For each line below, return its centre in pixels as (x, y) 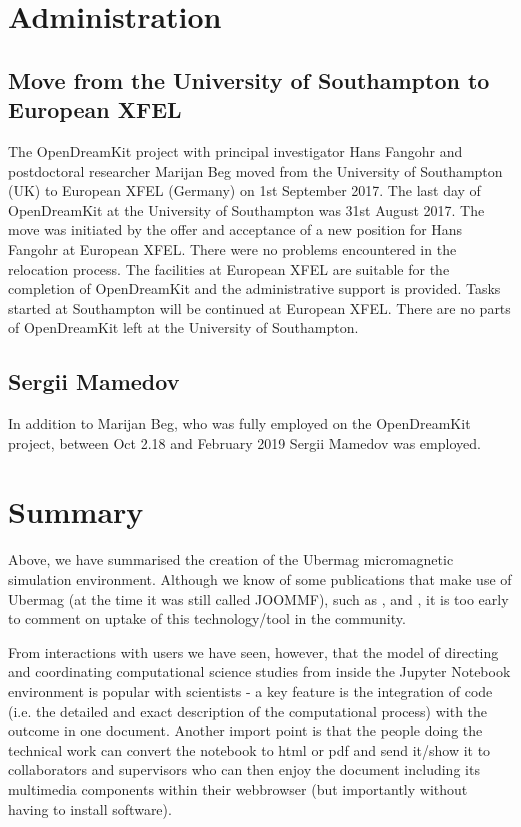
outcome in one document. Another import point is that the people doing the (245, 730)
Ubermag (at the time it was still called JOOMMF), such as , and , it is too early (258, 598)
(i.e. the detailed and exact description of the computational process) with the (248, 710)
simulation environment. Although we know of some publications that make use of (260, 579)
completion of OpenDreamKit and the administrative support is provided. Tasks (254, 288)
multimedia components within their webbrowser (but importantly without (238, 788)
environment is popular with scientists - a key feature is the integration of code (250, 690)
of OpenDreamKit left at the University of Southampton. (183, 327)
